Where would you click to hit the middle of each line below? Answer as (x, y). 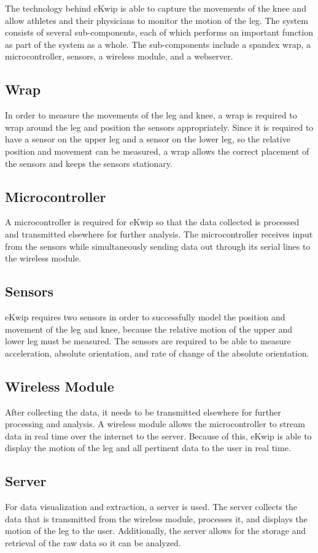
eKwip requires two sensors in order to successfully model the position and (145, 316)
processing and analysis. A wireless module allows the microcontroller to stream (155, 424)
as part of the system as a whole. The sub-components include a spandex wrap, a (158, 44)
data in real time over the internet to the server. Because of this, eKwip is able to (158, 435)
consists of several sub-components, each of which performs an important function (159, 32)
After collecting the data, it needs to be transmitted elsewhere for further (143, 412)
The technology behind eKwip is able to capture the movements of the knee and (156, 8)
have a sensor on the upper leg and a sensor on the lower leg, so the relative (148, 139)
